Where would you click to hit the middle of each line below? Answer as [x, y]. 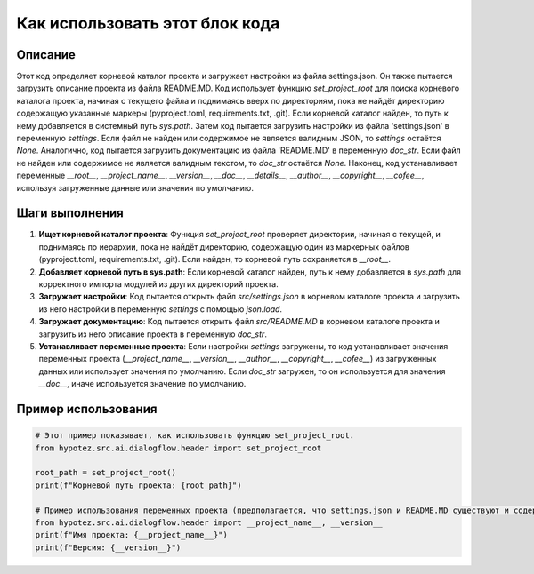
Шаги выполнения [70, 213]
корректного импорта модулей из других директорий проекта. [159, 284]
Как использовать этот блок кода [148, 23]
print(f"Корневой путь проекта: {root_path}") [138, 485]
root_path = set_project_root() [106, 473]
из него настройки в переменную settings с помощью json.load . [161, 309]
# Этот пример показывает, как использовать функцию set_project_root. [195, 436]
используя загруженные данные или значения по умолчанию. [135, 187]
